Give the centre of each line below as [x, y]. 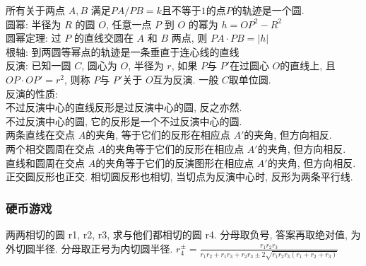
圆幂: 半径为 [34, 24]
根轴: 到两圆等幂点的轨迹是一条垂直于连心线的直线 [123, 51]
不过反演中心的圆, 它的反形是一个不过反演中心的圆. [124, 121]
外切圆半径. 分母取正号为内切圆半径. [89, 248]
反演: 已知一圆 [39, 65]
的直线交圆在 [104, 38]
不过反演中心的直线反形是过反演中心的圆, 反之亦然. [124, 107]
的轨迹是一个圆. [268, 10]
